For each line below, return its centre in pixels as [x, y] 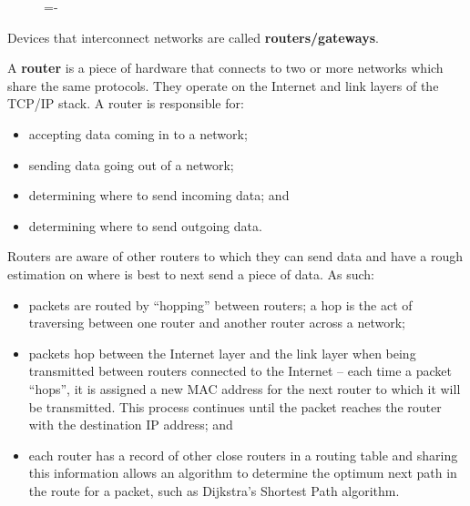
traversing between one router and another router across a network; [217, 323]
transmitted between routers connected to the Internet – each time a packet [240, 371]
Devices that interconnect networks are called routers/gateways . [193, 37]
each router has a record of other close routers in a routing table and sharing [243, 455]
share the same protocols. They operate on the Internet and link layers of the [223, 85]
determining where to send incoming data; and [159, 195]
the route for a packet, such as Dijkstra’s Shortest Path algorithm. [214, 490]
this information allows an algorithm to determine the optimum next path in [243, 473]
